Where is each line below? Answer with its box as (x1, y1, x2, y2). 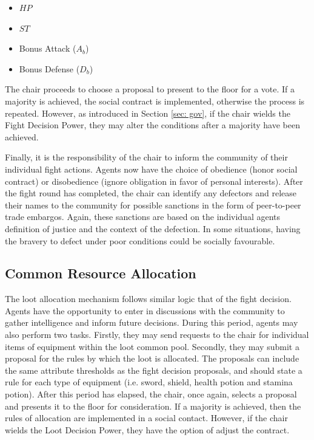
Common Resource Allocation (5, 264, 196, 283)
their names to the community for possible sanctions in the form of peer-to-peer (5, 198, 301, 211)
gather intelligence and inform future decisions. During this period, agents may (5, 316, 298, 329)
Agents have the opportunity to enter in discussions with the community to (5, 304, 285, 317)
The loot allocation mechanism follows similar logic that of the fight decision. (5, 292, 292, 305)
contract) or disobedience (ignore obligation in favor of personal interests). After (5, 174, 303, 187)
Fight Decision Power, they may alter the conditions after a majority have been (5, 119, 300, 131)
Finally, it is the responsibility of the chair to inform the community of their (5, 151, 288, 163)
